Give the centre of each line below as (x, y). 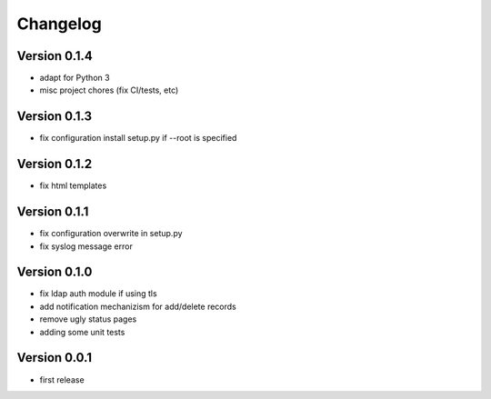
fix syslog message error (86, 246)
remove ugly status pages (88, 319)
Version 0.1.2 (55, 164)
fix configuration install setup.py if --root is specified (138, 138)
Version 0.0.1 (55, 358)
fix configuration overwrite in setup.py (111, 234)
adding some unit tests (82, 332)
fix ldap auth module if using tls (99, 294)
